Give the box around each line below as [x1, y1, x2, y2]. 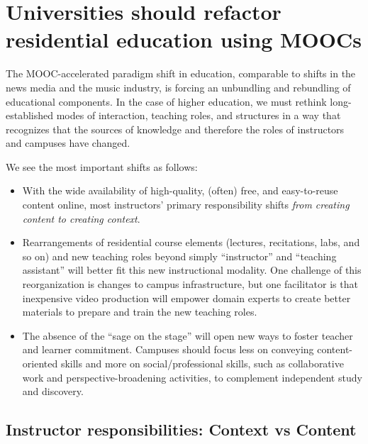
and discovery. [22, 384, 84, 399]
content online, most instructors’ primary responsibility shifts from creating [22, 197, 350, 212]
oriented [22, 356, 58, 370]
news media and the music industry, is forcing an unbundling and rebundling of [6, 79, 351, 94]
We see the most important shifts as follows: [6, 159, 198, 174]
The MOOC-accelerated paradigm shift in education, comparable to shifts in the [6, 66, 356, 81]
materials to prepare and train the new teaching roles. [22, 304, 257, 319]
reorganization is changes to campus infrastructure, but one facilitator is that [22, 277, 358, 292]
